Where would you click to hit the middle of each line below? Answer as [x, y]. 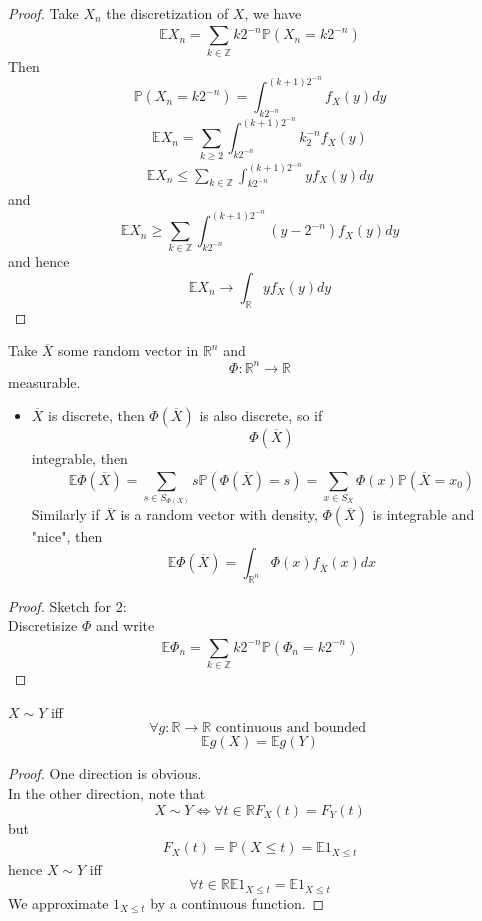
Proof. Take [43, 13]
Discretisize [43, 625]
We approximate [58, 902]
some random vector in [128, 350]
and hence [39, 261]
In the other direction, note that [107, 792]
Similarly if [65, 514]
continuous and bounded [291, 728]
